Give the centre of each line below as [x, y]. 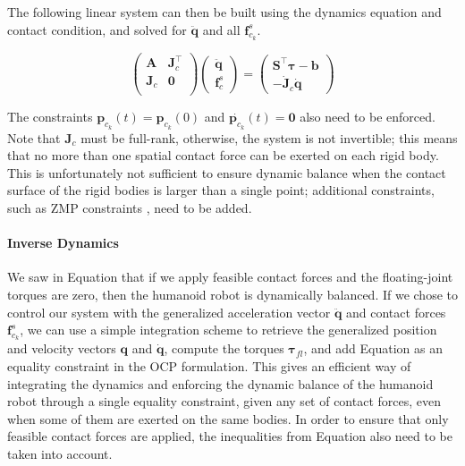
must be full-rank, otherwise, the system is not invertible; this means [269, 137]
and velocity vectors [62, 348]
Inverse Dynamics [63, 243]
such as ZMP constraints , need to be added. [130, 207]
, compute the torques [224, 348]
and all [221, 29]
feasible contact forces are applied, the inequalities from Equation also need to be [230, 436]
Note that [34, 137]
